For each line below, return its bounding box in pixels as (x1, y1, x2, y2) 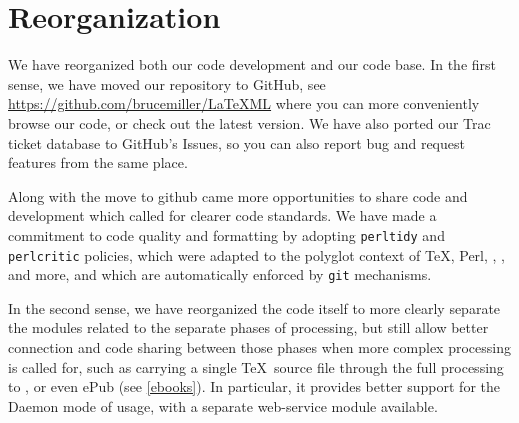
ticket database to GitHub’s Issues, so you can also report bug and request (8, 132, 465, 153)
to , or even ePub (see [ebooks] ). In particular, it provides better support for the (8, 376, 500, 397)
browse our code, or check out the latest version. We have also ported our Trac (8, 112, 491, 133)
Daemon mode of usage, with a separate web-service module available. (8, 395, 438, 416)
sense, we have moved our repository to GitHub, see (8, 73, 326, 94)
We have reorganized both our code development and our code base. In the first (8, 54, 497, 75)
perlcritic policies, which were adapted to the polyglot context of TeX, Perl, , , (8, 244, 505, 265)
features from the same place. (8, 152, 188, 173)
